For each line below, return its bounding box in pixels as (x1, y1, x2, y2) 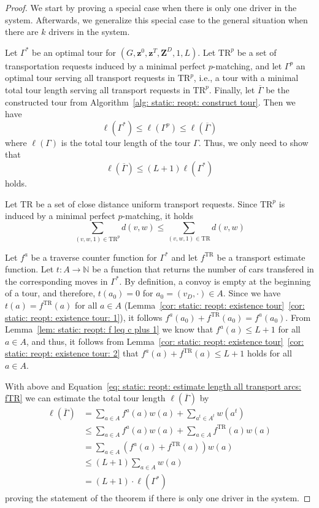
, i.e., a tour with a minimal (193, 71, 299, 84)
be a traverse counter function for (31, 250, 157, 263)
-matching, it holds (122, 209, 194, 222)
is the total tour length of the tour (61, 136, 191, 148)
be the (266, 83, 290, 96)
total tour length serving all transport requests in (5, 83, 190, 96)
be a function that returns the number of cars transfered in (92, 263, 314, 275)
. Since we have (223, 287, 281, 299)
